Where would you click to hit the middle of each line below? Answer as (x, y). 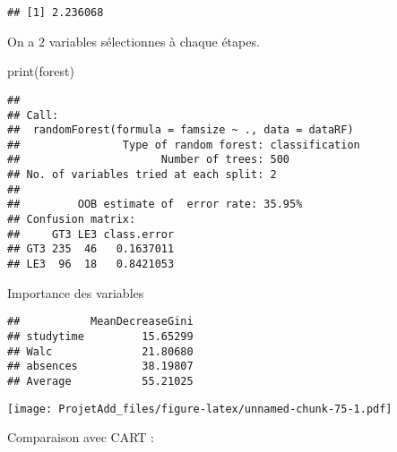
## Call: (33, 115)
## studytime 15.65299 (100, 336)
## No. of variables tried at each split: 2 (142, 175)
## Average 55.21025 (100, 381)
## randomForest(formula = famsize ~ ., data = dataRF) (181, 130)
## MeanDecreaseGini (100, 322)
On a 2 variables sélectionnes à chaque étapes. (134, 41)
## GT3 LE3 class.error (91, 234)
